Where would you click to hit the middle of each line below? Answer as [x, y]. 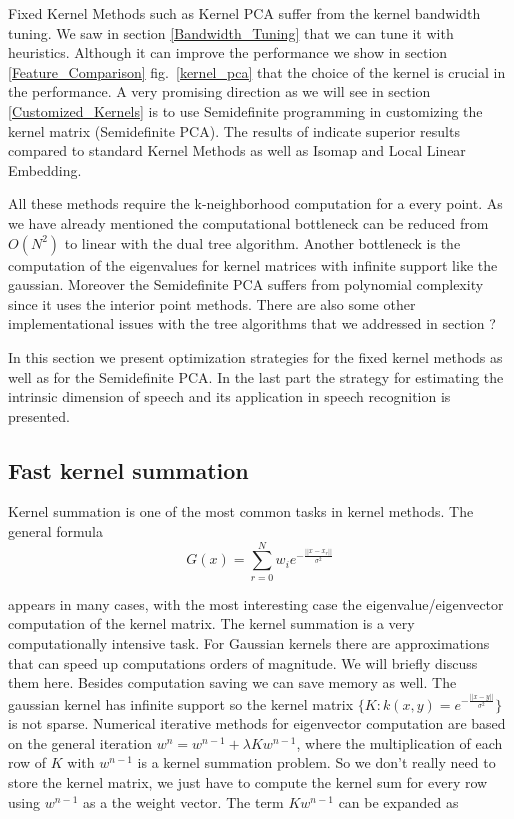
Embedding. [45, 169]
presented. [39, 415]
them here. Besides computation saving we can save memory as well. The [232, 682]
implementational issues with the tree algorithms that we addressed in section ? [252, 323]
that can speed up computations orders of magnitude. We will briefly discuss [243, 662]
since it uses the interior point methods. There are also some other [212, 303]
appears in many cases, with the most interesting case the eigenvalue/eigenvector [256, 603]
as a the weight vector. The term [183, 801]
